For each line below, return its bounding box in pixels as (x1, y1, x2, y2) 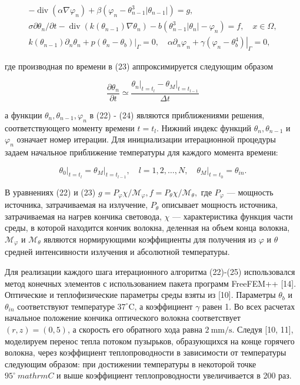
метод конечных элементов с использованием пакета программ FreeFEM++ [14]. (5, 277, 296, 289)
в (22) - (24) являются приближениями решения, (89, 108, 265, 121)
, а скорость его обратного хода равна (67, 323, 202, 335)
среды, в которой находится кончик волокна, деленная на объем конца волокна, (5, 221, 290, 234)
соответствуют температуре (17, 300, 115, 312)
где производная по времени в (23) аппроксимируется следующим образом (5, 59, 274, 72)
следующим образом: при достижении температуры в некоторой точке (5, 357, 256, 370)
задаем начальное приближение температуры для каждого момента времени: (5, 145, 278, 158)
